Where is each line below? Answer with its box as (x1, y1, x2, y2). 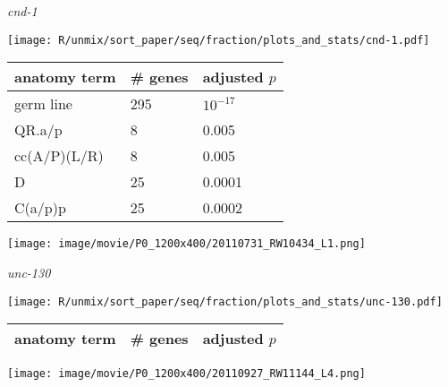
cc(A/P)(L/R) (14, 145, 104, 167)
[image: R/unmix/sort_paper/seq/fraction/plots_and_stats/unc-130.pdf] (7, 295, 443, 308)
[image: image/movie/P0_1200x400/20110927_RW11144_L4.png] (7, 367, 366, 381)
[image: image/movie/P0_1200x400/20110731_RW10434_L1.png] (7, 237, 366, 251)
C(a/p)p (14, 197, 66, 219)
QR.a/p (14, 119, 63, 141)
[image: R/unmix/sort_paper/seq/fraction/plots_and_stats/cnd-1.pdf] (7, 33, 430, 47)
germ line (14, 93, 72, 115)
